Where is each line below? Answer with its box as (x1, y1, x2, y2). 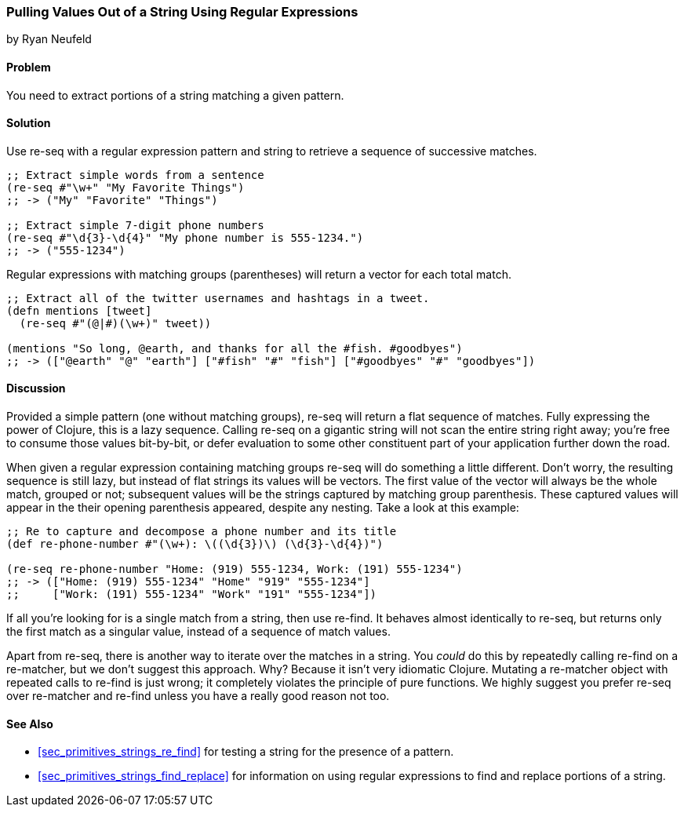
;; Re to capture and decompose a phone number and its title (6, 525, 397, 538)
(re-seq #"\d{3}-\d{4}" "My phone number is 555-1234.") (6, 231, 364, 244)
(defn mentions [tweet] (6, 304, 152, 317)
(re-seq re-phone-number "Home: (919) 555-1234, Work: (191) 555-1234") (6, 563, 463, 576)
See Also (6, 716, 53, 731)
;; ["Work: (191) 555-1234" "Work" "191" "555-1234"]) (6, 588, 377, 601)
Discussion (6, 381, 66, 396)
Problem (6, 60, 51, 74)
